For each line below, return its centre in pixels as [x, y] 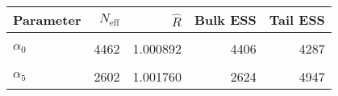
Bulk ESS [225, 20]
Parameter [47, 20]
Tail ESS [297, 20]
